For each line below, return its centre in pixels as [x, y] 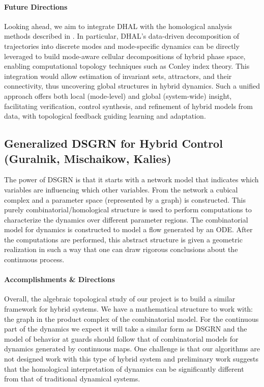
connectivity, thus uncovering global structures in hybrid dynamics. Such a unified [132, 86]
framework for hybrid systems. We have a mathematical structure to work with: [129, 309]
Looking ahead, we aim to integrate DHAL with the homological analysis [118, 26]
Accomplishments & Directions [60, 279]
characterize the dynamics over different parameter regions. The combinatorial [126, 219]
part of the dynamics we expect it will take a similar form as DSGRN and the [126, 329]
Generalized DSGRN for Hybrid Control [113, 143]
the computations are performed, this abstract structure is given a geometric [123, 239]
